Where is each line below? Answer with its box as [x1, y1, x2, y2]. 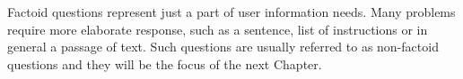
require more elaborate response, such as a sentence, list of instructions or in [7, 20, 428, 38]
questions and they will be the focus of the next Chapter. [7, 54, 322, 73]
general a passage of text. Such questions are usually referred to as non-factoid [7, 37, 439, 56]
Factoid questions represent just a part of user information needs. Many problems [7, 3, 456, 20]
